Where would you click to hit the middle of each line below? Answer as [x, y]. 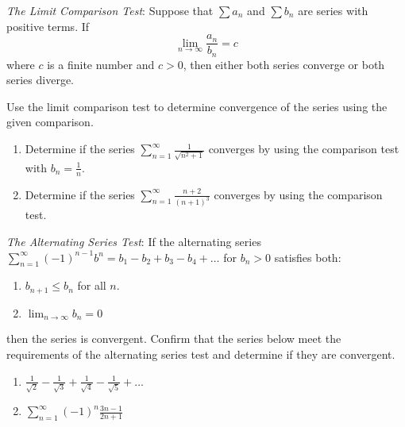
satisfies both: [308, 257]
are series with [333, 10]
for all [92, 285]
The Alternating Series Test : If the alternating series [134, 242]
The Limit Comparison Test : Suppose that [110, 10]
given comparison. [50, 122]
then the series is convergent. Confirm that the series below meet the [174, 339]
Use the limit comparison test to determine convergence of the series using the [197, 106]
